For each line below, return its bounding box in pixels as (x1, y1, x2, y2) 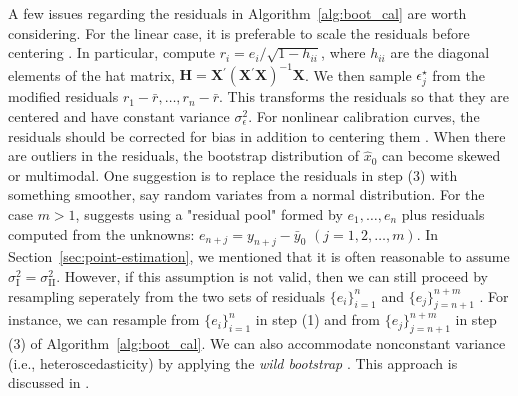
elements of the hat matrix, (8, 64, 175, 85)
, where (321, 42, 366, 63)
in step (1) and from (255, 309, 380, 330)
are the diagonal (390, 42, 490, 63)
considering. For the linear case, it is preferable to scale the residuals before (8, 22, 470, 43)
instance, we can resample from (8, 309, 200, 330)
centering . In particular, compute (8, 42, 216, 63)
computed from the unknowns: (8, 223, 195, 244)
